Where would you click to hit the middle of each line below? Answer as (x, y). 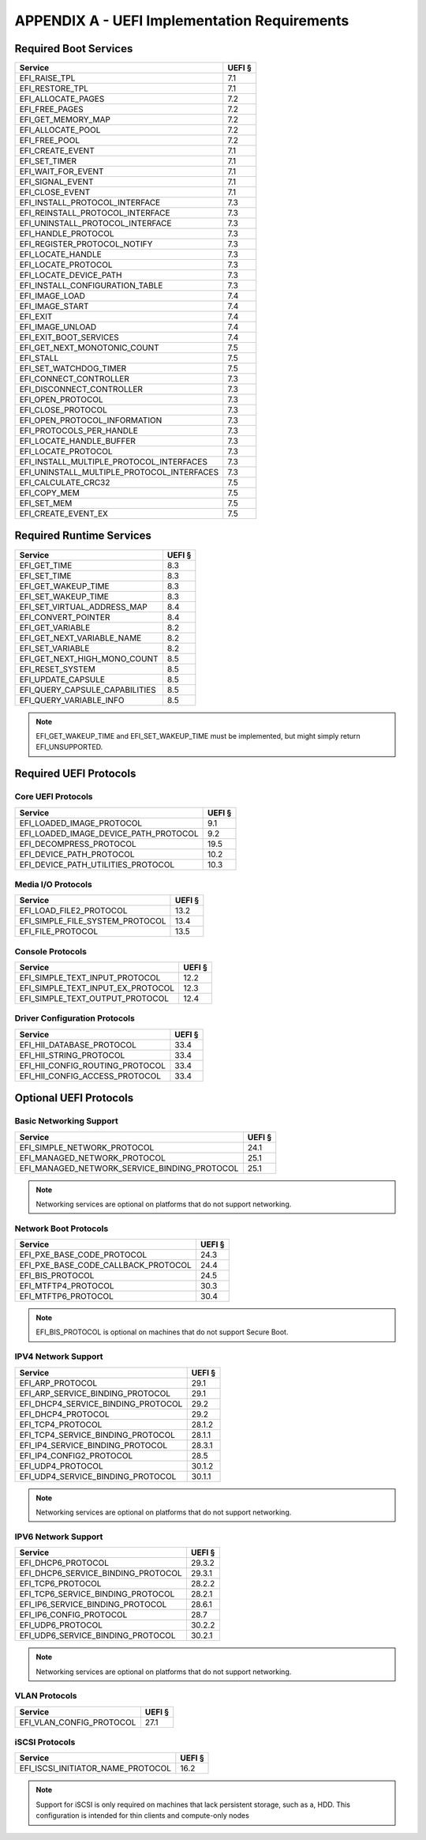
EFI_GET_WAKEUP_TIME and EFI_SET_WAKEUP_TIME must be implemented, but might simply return (198, 736)
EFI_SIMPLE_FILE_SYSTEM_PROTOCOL (93, 921)
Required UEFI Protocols (75, 774)
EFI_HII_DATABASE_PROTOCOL (78, 1044)
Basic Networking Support (66, 1121)
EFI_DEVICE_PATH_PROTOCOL (77, 854)
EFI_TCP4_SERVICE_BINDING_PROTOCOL (97, 1435)
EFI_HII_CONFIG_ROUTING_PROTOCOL (92, 1065)
